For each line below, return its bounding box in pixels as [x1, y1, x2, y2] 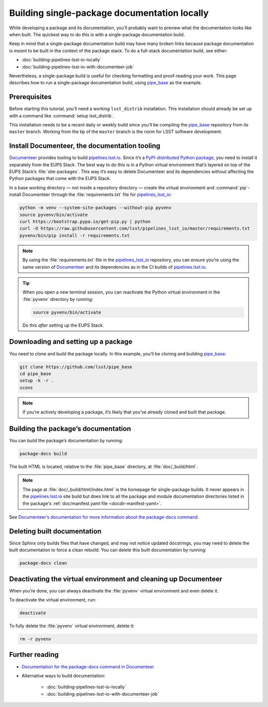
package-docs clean [19, 560, 67, 566]
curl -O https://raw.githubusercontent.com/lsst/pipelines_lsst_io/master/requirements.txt [19, 226, 250, 232]
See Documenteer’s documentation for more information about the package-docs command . [9, 514, 199, 520]
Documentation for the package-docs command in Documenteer [21, 663, 154, 669]
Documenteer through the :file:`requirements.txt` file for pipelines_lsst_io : [22, 191, 172, 198]
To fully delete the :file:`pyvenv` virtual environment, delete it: [9, 623, 135, 629]
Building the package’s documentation [9, 424, 131, 433]
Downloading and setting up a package [9, 338, 133, 346]
